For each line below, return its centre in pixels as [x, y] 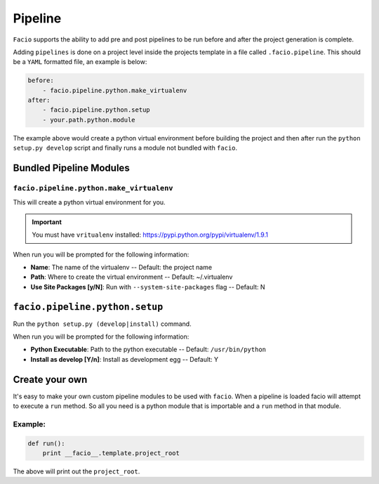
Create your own [50, 379]
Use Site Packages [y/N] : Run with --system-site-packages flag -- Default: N [148, 287]
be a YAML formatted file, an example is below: [80, 62]
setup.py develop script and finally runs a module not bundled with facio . [125, 148]
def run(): [46, 443]
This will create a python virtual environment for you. [89, 202]
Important [47, 222]
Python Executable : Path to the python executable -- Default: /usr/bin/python [148, 349]
